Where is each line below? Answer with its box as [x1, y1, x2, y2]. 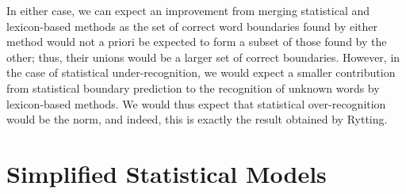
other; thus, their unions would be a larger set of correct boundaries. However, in [6, 48, 400, 65]
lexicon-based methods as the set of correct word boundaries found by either [6, 17, 378, 34]
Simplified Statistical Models [6, 157, 327, 189]
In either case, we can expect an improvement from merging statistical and [6, 2, 370, 18]
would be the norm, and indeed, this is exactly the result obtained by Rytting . [6, 111, 388, 127]
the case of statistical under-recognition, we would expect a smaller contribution [6, 64, 396, 81]
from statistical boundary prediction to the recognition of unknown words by [6, 79, 380, 96]
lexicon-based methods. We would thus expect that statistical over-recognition [6, 95, 386, 112]
